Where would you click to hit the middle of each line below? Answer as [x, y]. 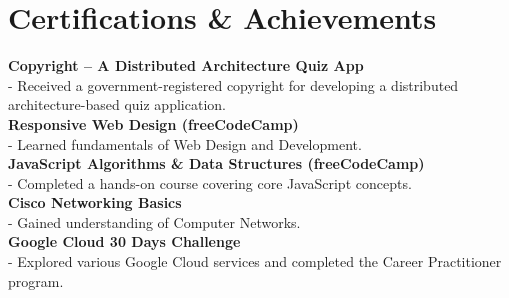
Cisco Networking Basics [95, 202]
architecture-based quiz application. [117, 104]
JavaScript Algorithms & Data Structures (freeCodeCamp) [216, 163]
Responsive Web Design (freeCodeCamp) [153, 123]
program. [36, 280]
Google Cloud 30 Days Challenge [124, 241]
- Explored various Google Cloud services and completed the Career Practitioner [255, 261]
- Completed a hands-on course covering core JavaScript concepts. [210, 182]
